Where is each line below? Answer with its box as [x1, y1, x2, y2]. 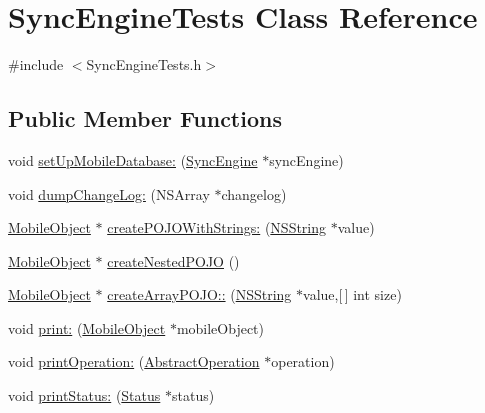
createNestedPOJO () [107, 250, 240, 271]
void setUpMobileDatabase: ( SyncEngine [8, 149, 258, 170]
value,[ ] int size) [303, 284, 402, 305]
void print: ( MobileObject [8, 317, 166, 338]
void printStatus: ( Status [8, 385, 161, 406]
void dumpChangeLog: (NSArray [8, 183, 210, 204]
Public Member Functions [8, 103, 282, 134]
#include [8, 54, 64, 75]
